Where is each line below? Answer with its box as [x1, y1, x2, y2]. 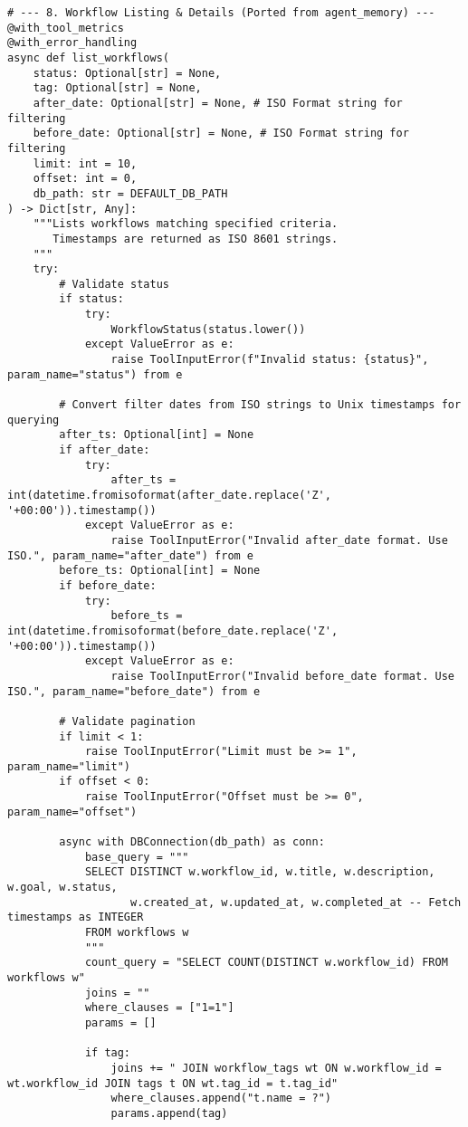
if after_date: [59, 444, 150, 457]
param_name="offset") [7, 805, 138, 818]
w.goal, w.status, [7, 881, 118, 894]
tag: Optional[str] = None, [33, 81, 202, 95]
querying [7, 413, 60, 426]
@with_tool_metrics [7, 21, 124, 34]
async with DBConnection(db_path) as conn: [59, 836, 325, 849]
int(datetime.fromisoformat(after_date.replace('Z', [7, 489, 331, 501]
